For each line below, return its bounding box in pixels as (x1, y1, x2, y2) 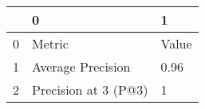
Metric (32, 34, 69, 53)
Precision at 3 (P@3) (32, 80, 148, 99)
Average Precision (32, 57, 131, 76)
